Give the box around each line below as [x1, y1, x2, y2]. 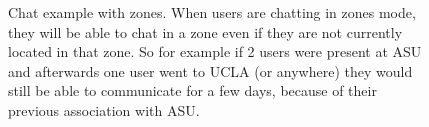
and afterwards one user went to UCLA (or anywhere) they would [8, 60, 413, 81]
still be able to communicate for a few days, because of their [8, 80, 377, 101]
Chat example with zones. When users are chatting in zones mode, [8, 2, 416, 22]
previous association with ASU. [8, 99, 200, 120]
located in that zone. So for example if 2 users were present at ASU [8, 41, 422, 62]
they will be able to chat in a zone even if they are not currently [8, 21, 403, 42]
